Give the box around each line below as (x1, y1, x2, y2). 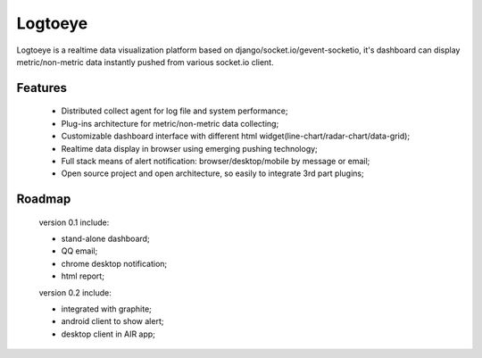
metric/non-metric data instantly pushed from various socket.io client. (16, 56, 274, 67)
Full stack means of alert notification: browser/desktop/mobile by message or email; (61, 155, 370, 166)
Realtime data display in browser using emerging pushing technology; (61, 143, 319, 154)
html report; (61, 271, 104, 281)
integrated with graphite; (61, 304, 152, 314)
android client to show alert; (61, 316, 164, 327)
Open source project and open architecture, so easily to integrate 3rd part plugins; (61, 168, 365, 179)
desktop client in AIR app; (61, 329, 156, 339)
